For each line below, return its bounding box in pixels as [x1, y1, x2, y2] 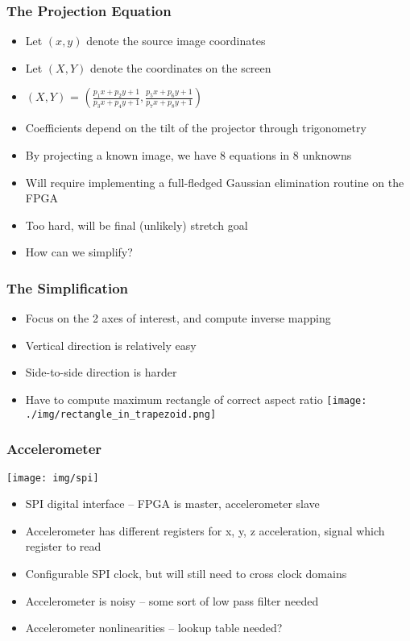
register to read [25, 538, 101, 555]
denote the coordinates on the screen [89, 59, 271, 76]
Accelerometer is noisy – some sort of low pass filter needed [25, 592, 319, 609]
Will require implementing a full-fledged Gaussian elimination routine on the [25, 173, 404, 190]
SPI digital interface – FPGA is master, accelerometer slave [25, 495, 320, 512]
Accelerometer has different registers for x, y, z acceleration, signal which [25, 522, 385, 539]
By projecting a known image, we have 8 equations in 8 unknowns [25, 147, 352, 163]
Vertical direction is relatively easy [25, 336, 197, 353]
